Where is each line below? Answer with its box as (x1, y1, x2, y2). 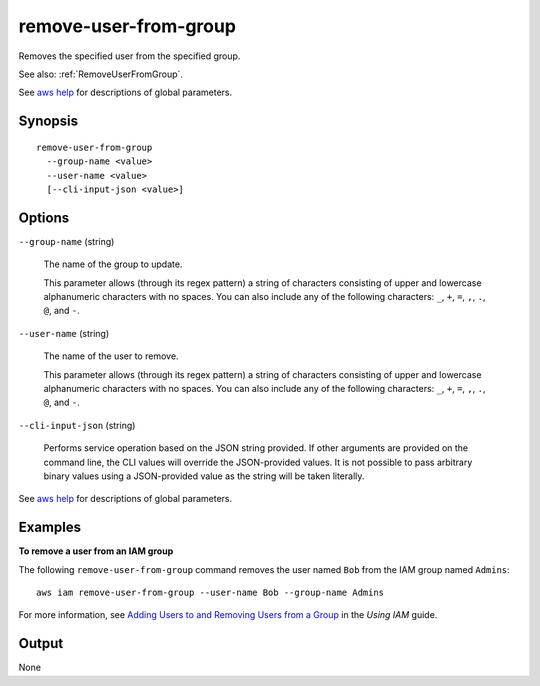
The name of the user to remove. (43, 350, 179, 362)
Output (18, 635, 64, 652)
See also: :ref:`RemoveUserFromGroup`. (18, 68, 184, 80)
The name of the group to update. (43, 258, 183, 270)
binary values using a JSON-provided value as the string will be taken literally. (43, 470, 365, 482)
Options (18, 209, 70, 226)
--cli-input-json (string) (18, 419, 136, 431)
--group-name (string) (18, 235, 115, 247)
